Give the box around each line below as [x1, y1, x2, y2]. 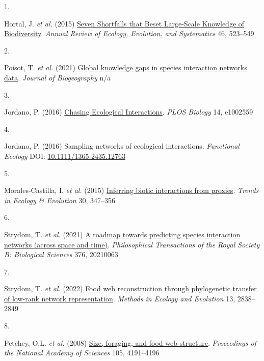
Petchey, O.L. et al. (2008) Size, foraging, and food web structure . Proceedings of [4, 337, 256, 348]
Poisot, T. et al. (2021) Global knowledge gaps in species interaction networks [4, 62, 247, 73]
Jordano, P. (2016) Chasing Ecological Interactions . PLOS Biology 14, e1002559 [4, 106, 253, 117]
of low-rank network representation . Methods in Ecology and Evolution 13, [4, 293, 235, 303]
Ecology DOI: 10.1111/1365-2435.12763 [4, 150, 125, 161]
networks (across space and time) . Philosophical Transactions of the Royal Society [4, 239, 260, 249]
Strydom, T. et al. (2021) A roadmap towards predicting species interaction [4, 229, 241, 239]
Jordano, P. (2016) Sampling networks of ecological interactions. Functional [4, 141, 240, 151]
